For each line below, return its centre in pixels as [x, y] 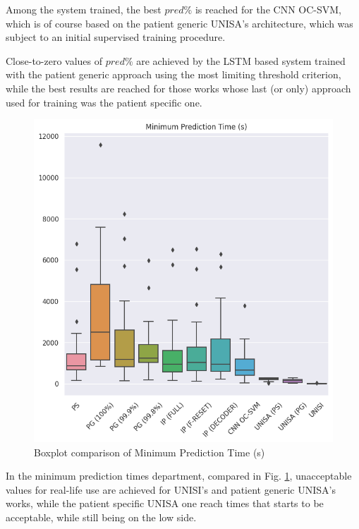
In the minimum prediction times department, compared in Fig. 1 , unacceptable [179, 476]
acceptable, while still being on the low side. [101, 517]
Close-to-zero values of [54, 60]
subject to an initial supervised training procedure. [116, 37]
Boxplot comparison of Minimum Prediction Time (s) [150, 452]
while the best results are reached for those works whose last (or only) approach [178, 88]
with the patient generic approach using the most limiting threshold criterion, [174, 74]
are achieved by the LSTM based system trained [241, 60]
